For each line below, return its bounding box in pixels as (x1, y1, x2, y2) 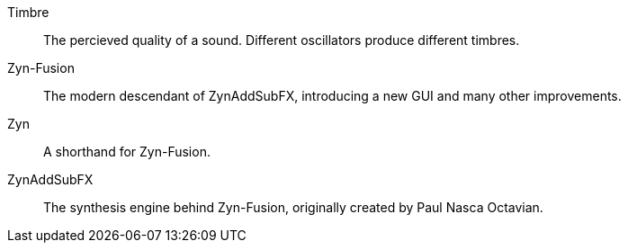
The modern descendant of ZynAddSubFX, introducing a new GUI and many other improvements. (43, 88, 622, 103)
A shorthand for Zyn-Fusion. (43, 144, 211, 159)
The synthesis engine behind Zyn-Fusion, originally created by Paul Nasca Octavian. (43, 200, 543, 215)
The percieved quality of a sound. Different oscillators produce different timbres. (43, 32, 520, 48)
